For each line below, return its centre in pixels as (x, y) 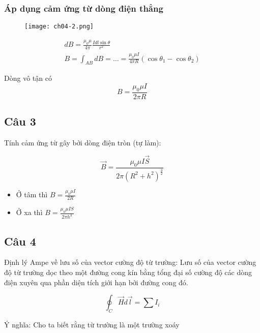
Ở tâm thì (32, 194)
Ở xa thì (29, 212)
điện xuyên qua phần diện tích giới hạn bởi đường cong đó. (96, 282)
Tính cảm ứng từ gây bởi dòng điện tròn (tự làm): (83, 143)
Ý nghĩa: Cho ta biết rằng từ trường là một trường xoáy (92, 324)
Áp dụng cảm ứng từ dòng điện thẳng (84, 8)
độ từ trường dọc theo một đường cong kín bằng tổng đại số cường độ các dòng (128, 272)
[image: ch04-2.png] (59, 27)
